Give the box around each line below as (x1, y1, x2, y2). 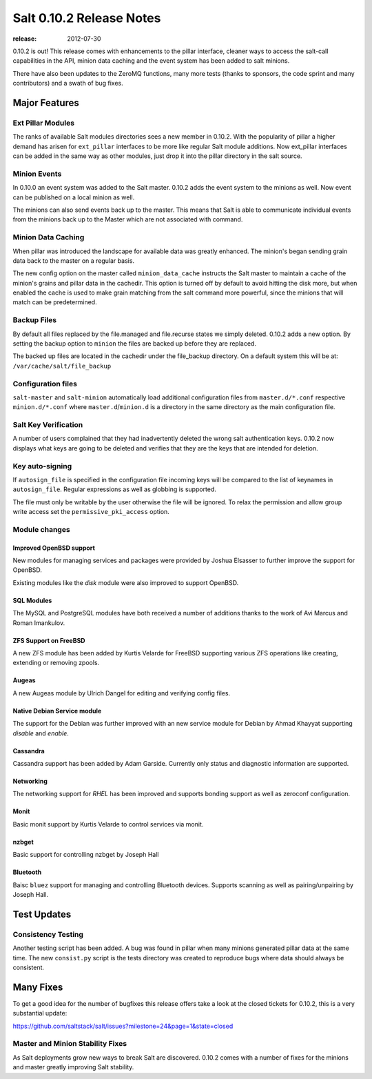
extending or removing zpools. (12, 659, 100, 667)
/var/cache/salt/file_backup (12, 362, 112, 370)
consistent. (12, 963, 45, 971)
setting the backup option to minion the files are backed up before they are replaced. (12, 339, 256, 348)
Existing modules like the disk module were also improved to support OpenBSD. (12, 578, 239, 586)
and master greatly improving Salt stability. (12, 1063, 134, 1071)
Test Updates (12, 908, 72, 920)
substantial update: (12, 1009, 68, 1018)
